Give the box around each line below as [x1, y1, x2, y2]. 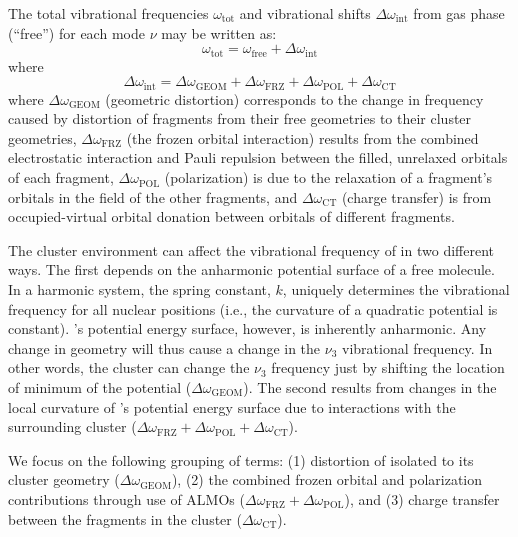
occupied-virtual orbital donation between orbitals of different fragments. [8, 206, 455, 227]
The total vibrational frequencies [8, 3, 209, 23]
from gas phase [413, 3, 505, 23]
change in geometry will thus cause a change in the [8, 337, 321, 358]
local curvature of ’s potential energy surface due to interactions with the [8, 396, 456, 417]
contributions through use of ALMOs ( [8, 488, 245, 509]
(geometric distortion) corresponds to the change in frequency [105, 88, 484, 109]
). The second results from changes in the [243, 377, 497, 397]
